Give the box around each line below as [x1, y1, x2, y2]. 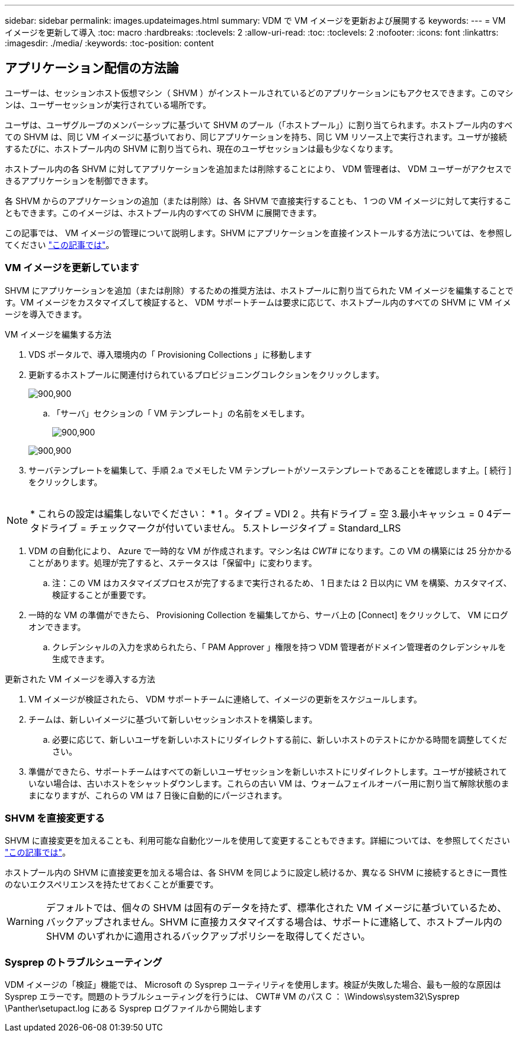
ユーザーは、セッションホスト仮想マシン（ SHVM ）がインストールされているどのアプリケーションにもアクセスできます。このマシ [5, 87, 514, 98]
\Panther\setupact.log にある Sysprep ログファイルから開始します [5, 1003, 262, 1014]
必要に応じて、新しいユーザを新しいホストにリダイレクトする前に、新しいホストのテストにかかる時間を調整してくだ [52, 734, 507, 745]
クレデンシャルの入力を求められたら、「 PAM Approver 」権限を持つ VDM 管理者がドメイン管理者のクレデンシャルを [52, 641, 507, 652]
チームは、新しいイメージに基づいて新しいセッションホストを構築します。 [28, 714, 318, 724]
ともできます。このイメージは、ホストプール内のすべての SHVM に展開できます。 [5, 207, 322, 218]
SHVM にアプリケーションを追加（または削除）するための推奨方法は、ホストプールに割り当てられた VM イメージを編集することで [5, 285, 514, 295]
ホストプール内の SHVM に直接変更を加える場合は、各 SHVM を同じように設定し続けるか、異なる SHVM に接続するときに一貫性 [5, 867, 507, 878]
